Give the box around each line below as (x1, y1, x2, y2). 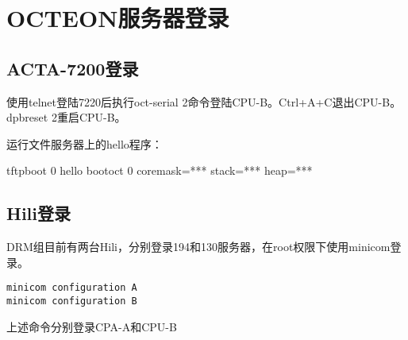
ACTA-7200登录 (6, 56, 139, 80)
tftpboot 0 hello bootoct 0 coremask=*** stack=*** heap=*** (6, 162, 313, 179)
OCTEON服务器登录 (6, 2, 229, 34)
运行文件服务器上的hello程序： (6, 135, 163, 152)
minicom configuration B (6, 296, 137, 307)
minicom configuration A (6, 282, 137, 294)
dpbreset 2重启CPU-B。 (6, 109, 126, 126)
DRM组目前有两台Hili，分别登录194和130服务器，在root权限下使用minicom (6, 238, 391, 255)
